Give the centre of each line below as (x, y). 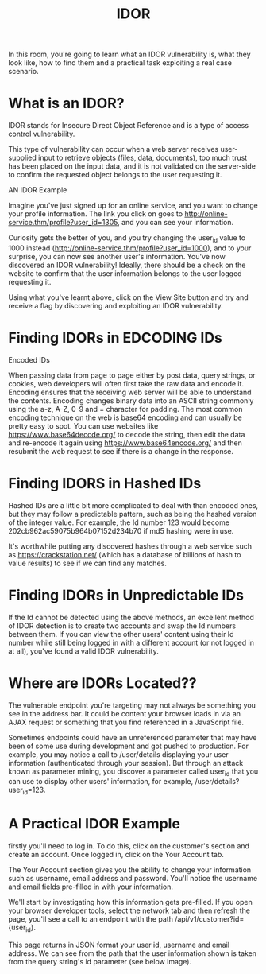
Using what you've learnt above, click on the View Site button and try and (128, 297)
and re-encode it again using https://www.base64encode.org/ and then (125, 443)
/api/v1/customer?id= (209, 919)
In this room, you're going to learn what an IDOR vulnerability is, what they (130, 54)
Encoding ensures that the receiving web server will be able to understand (130, 392)
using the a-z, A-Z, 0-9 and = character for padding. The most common (125, 409)
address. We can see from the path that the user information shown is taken (132, 953)
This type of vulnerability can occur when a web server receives (114, 149)
